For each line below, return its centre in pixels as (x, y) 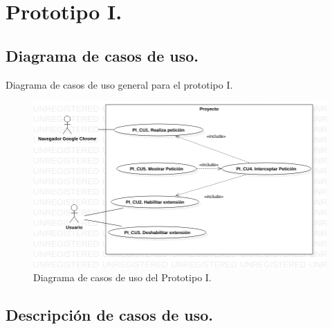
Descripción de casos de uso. (110, 315)
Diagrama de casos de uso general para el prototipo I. (119, 84)
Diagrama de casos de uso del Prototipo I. (122, 277)
